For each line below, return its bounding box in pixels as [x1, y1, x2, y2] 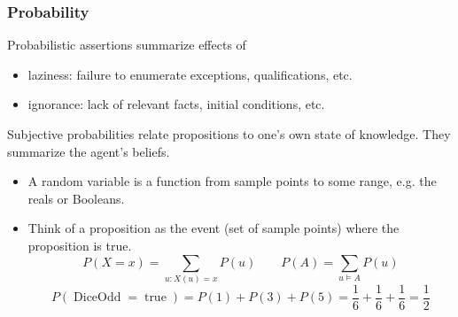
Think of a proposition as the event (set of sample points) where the [27, 219, 400, 237]
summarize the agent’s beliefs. [7, 142, 170, 160]
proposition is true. [27, 236, 132, 254]
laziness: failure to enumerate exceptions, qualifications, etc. [27, 65, 353, 83]
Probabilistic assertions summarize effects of [7, 35, 246, 54]
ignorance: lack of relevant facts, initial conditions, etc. [27, 95, 325, 113]
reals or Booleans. [27, 189, 125, 207]
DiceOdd [74, 291, 121, 305]
